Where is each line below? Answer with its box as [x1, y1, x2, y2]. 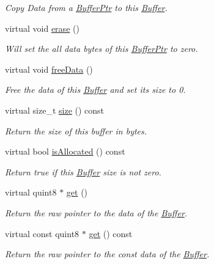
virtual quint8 [5, 186, 57, 199]
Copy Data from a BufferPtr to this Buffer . [5, 1, 168, 13]
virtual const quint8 [5, 227, 79, 240]
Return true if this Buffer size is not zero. [5, 165, 161, 178]
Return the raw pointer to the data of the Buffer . [5, 206, 188, 219]
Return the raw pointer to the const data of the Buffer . [5, 248, 210, 260]
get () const [89, 227, 133, 240]
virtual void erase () [5, 21, 79, 34]
